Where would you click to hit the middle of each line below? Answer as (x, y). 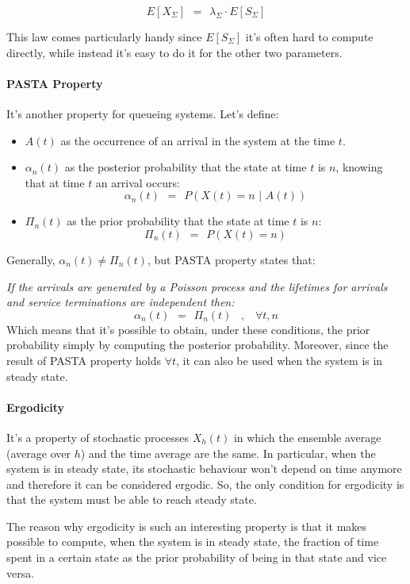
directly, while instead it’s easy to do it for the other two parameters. (174, 52)
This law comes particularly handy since (104, 36)
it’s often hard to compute (309, 36)
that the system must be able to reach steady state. (132, 499)
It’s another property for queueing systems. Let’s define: (143, 113)
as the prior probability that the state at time (178, 221)
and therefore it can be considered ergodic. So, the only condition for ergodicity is (205, 484)
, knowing (359, 167)
